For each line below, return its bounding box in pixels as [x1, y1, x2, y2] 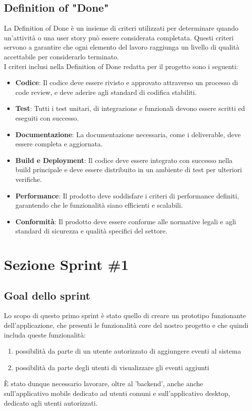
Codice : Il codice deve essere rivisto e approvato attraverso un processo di [15, 77, 238, 88]
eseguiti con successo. [15, 112, 79, 123]
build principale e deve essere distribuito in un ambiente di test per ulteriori [15, 164, 242, 175]
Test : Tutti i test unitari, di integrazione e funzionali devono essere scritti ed [15, 103, 245, 113]
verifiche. [15, 174, 42, 184]
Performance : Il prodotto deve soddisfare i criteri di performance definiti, [15, 190, 239, 200]
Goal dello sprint [4, 287, 90, 303]
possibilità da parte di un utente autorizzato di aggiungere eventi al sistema [15, 346, 241, 356]
